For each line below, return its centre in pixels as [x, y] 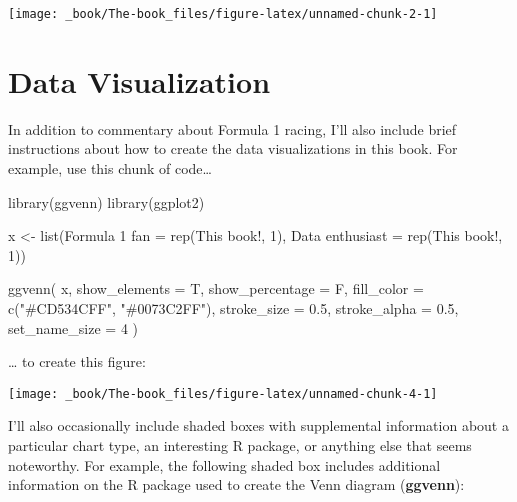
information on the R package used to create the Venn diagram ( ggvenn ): [236, 484]
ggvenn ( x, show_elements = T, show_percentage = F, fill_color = [216, 288]
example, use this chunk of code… [110, 167]
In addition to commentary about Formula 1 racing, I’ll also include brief [232, 128]
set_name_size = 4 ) [73, 327]
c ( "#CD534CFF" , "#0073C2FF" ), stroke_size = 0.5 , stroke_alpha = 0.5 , [233, 307]
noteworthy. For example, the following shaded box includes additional [224, 464]
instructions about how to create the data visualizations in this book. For [233, 148]
